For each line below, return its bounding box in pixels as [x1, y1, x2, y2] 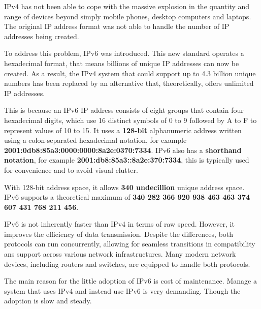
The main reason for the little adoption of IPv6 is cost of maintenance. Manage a [4, 275, 257, 286]
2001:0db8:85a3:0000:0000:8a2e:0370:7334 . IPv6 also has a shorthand [4, 144, 242, 155]
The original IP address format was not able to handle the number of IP [4, 21, 230, 32]
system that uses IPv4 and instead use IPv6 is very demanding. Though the [4, 285, 241, 296]
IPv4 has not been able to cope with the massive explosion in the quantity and [4, 1, 250, 11]
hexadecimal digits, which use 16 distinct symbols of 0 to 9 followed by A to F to [4, 114, 257, 125]
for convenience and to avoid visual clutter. [4, 164, 138, 175]
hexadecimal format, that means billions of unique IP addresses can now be [4, 57, 239, 68]
